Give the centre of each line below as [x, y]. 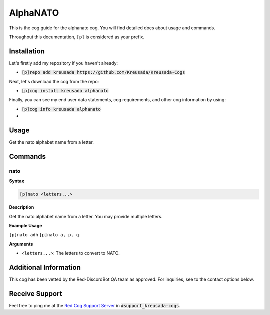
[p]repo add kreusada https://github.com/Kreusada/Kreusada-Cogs [103, 73]
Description [22, 207]
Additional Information [45, 267]
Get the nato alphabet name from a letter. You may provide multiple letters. [86, 216]
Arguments [21, 244]
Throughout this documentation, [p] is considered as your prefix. [77, 37]
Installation [27, 51]
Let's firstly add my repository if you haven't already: [64, 63]
